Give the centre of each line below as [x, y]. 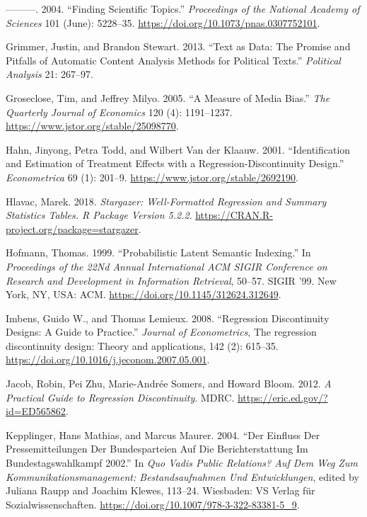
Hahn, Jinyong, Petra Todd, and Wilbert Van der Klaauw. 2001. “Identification [178, 149]
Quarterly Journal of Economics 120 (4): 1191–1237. [119, 112]
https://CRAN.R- [234, 215]
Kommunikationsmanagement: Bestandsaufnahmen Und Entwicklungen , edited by [182, 476]
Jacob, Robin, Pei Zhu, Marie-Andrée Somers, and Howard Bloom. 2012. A [169, 384]
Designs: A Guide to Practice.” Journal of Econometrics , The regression [161, 332]
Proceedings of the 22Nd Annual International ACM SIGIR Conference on [167, 266]
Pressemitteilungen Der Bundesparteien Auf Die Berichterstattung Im [157, 449]
